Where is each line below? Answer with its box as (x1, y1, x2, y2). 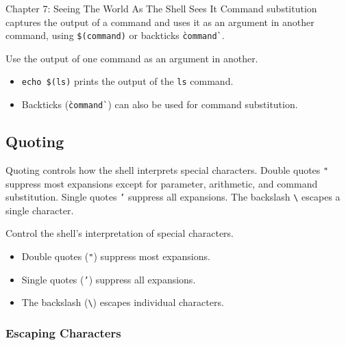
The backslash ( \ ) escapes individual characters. (21, 295, 224, 309)
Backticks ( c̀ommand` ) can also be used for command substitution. (21, 97, 298, 112)
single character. (5, 203, 74, 217)
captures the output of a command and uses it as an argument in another (5, 14, 314, 29)
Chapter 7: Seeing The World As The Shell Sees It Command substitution (5, 1, 317, 15)
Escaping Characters (5, 324, 121, 341)
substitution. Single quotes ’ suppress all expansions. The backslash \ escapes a (5, 190, 341, 204)
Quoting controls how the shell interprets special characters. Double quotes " (5, 162, 329, 177)
